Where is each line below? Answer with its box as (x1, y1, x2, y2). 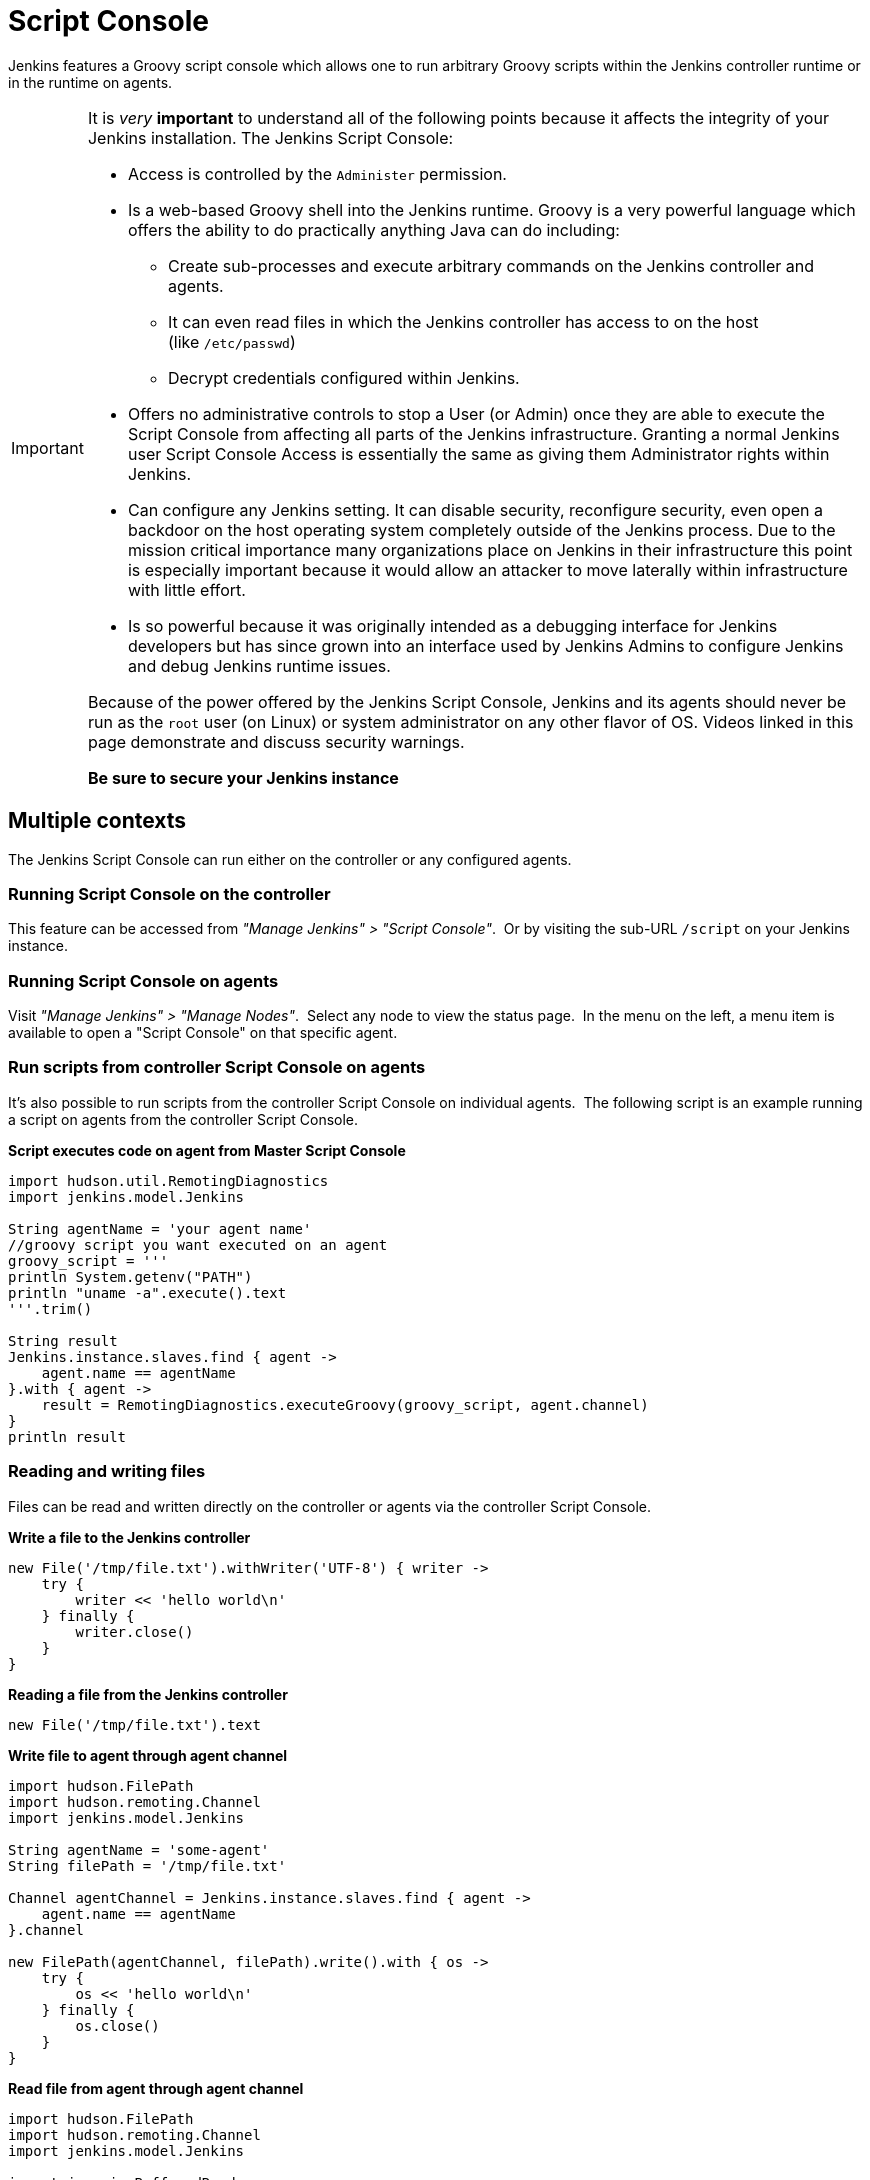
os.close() (75, 2017, 160, 2034)
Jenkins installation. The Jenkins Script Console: (87, 127, 454, 148)
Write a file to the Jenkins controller (8, 1528, 251, 1546)
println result (8, 1428, 127, 1445)
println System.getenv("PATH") (8, 1268, 253, 1285)
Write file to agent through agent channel (8, 1746, 288, 1764)
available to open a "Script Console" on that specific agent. (8, 1024, 398, 1042)
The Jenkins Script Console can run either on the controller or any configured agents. (8, 850, 572, 868)
